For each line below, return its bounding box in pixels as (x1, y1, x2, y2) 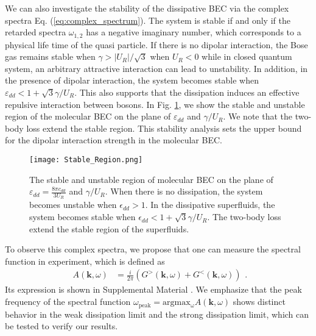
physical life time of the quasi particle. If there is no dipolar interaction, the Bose (5, 38, 308, 51)
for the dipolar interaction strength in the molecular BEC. (5, 134, 222, 146)
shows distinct (233, 295, 286, 308)
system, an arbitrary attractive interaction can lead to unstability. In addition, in (5, 62, 308, 74)
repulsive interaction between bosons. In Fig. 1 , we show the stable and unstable (5, 98, 305, 110)
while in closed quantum (202, 50, 292, 63)
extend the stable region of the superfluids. (29, 222, 189, 235)
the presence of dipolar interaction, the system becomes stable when (5, 74, 259, 87)
